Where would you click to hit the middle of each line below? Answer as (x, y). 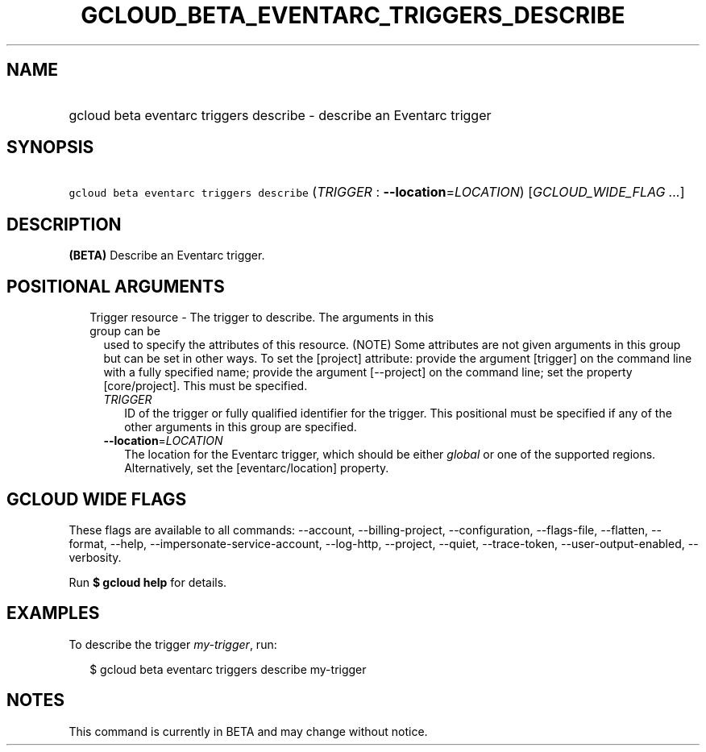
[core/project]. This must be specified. (206, 386)
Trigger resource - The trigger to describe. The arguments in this (262, 318)
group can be (125, 331)
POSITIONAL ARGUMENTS (116, 286)
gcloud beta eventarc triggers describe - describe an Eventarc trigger (280, 115)
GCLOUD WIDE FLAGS (97, 499)
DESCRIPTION (64, 224)
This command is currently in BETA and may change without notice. (248, 731)
